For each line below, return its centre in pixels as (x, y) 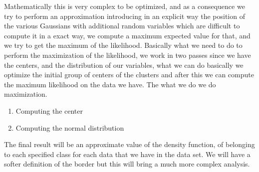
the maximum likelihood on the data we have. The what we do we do (110, 84)
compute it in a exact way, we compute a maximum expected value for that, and (127, 35)
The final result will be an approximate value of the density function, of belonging (129, 144)
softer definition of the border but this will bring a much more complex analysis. (127, 164)
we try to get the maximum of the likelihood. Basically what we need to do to (123, 45)
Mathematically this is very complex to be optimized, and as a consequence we (125, 6)
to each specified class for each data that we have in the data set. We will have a (127, 154)
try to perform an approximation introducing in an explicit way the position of (125, 16)
